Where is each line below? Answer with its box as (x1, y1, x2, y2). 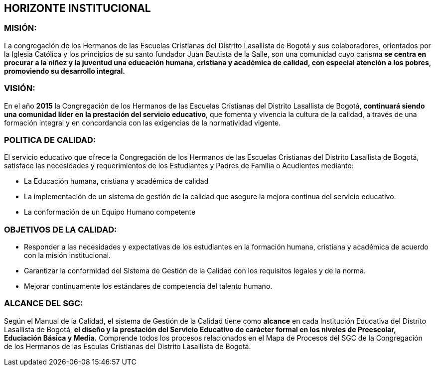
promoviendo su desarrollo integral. (4, 66, 125, 75)
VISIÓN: (4, 83, 35, 94)
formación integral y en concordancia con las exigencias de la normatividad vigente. (4, 118, 281, 127)
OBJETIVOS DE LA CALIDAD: (4, 224, 117, 235)
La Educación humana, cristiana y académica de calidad (24, 177, 209, 186)
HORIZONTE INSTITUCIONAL (4, 2, 151, 14)
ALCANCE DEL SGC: (4, 298, 83, 309)
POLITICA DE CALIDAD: (4, 134, 96, 145)
